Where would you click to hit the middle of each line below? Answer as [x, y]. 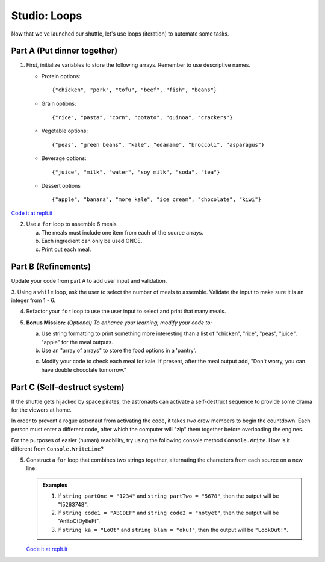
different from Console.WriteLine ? [57, 449]
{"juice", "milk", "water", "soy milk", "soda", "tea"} [136, 172]
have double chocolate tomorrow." [84, 369]
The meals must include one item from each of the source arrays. [122, 232]
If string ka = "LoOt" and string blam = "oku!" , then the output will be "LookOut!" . [173, 530]
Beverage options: [64, 158]
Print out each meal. [66, 249]
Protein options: [61, 76]
